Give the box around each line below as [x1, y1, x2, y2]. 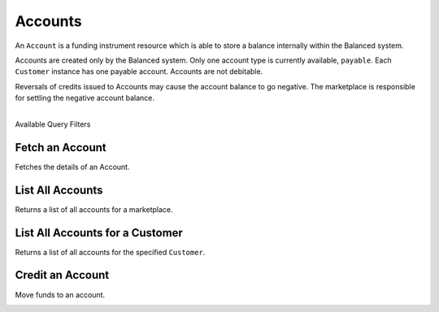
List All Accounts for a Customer [15, 226, 183, 240]
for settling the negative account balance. [15, 93, 154, 103]
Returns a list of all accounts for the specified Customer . [15, 247, 206, 257]
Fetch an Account [15, 141, 106, 154]
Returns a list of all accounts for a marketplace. [15, 204, 173, 214]
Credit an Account [15, 268, 110, 282]
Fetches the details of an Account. [15, 162, 130, 171]
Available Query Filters [15, 119, 91, 129]
